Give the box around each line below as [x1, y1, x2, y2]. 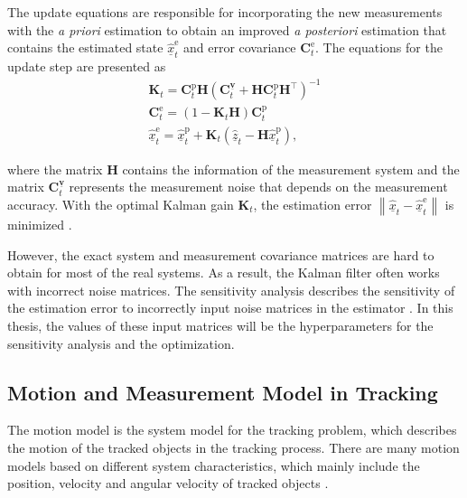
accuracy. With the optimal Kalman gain [7, 194, 234, 213]
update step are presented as [7, 57, 166, 76]
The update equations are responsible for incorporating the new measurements [7, 3, 443, 21]
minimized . [7, 214, 72, 233]
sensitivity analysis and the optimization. [7, 334, 235, 352]
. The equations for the [315, 38, 443, 57]
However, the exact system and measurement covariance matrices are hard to [7, 245, 434, 264]
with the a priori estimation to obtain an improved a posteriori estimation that [7, 20, 447, 39]
